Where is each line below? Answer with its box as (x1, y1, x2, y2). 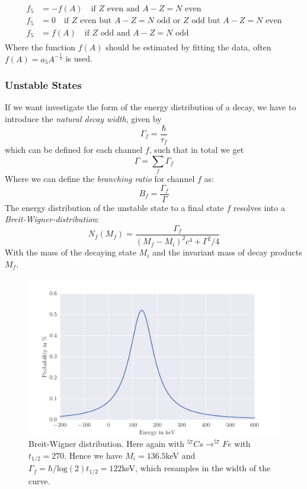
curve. (28, 474, 50, 487)
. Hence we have (64, 449, 123, 461)
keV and (165, 449, 196, 461)
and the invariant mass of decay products (152, 246, 302, 258)
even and (107, 5, 140, 14)
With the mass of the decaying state (5, 246, 136, 258)
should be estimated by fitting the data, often (105, 40, 271, 53)
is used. (65, 52, 92, 65)
